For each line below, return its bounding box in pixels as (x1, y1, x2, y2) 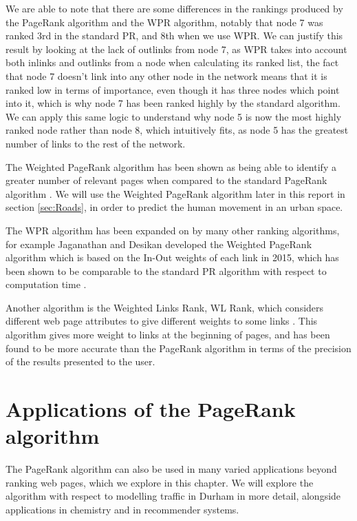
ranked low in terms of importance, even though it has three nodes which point (6, 82, 340, 96)
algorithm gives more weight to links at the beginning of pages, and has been (6, 327, 330, 342)
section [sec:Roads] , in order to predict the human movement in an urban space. (6, 200, 343, 214)
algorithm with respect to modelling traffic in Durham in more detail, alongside (6, 489, 341, 503)
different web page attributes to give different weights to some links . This (6, 314, 318, 328)
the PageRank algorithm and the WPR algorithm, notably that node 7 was (6, 14, 323, 29)
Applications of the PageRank (6, 395, 296, 423)
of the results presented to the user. (6, 354, 155, 369)
